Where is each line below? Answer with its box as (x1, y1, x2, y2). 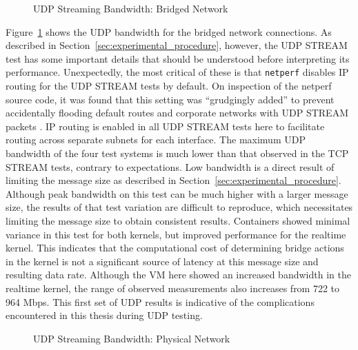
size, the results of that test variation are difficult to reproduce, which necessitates (6, 200, 353, 214)
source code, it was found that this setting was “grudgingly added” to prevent (6, 92, 335, 106)
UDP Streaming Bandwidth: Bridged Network (33, 1, 228, 15)
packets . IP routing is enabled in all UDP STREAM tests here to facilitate (6, 119, 325, 133)
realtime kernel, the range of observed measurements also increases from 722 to (6, 280, 340, 295)
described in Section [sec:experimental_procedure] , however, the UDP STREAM (6, 38, 348, 52)
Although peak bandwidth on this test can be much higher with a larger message (6, 186, 348, 200)
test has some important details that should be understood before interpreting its (6, 51, 350, 65)
